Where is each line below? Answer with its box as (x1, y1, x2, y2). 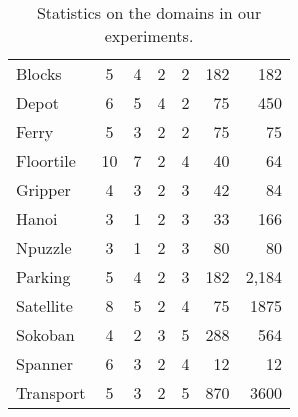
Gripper (16, 178, 71, 201)
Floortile (16, 149, 76, 172)
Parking (16, 265, 71, 288)
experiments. (104, 24, 194, 47)
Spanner (16, 352, 73, 375)
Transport (16, 381, 86, 404)
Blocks (16, 62, 62, 85)
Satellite (16, 294, 73, 317)
